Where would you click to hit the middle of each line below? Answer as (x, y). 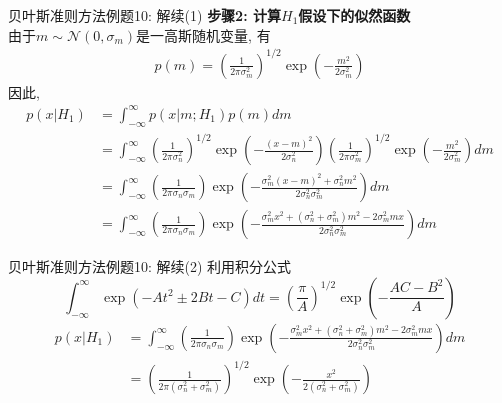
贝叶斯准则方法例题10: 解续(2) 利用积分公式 (150, 266)
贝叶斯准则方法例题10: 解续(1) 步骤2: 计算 (145, 15)
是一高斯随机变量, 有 (203, 34)
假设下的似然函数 (354, 15)
